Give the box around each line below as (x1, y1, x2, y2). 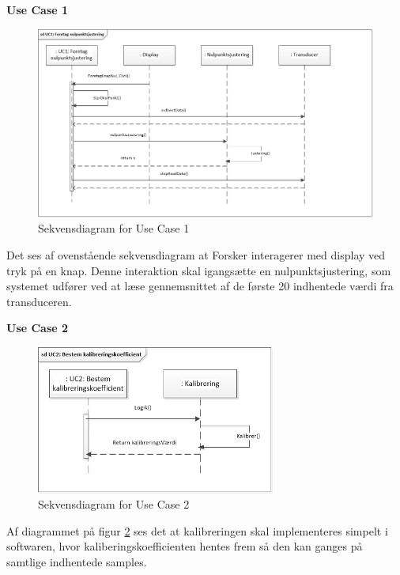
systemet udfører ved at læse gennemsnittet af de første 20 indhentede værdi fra (6, 278, 394, 294)
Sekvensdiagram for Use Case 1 (38, 220, 190, 236)
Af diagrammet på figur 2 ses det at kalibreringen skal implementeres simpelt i (6, 522, 388, 539)
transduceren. (6, 293, 72, 309)
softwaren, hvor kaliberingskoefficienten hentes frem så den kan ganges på (6, 538, 363, 554)
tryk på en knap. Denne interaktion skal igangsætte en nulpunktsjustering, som (6, 262, 391, 278)
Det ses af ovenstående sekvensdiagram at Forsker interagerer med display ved (6, 246, 386, 263)
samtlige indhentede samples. (6, 553, 147, 569)
